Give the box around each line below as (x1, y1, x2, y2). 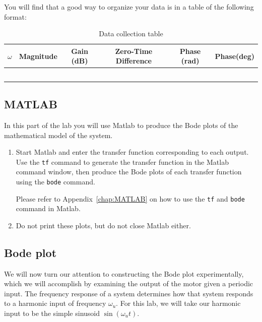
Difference (115, 55, 152, 66)
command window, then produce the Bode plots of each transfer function (16, 166, 242, 177)
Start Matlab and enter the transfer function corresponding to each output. (16, 147, 249, 157)
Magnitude (19, 50, 57, 61)
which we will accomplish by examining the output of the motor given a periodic (4, 278, 253, 289)
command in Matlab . (16, 203, 81, 214)
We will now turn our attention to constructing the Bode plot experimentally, (4, 268, 244, 279)
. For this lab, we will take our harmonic (116, 298, 241, 308)
